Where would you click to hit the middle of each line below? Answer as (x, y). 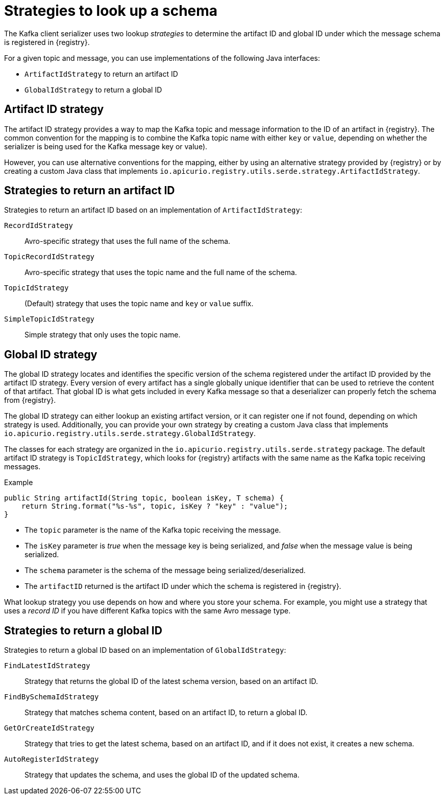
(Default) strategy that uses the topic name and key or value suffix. (139, 304)
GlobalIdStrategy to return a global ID (93, 89)
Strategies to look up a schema (111, 11)
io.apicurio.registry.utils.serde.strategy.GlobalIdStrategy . (130, 433)
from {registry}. (30, 400)
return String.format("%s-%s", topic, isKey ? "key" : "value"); (155, 506)
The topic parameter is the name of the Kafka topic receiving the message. (153, 530)
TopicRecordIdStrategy (50, 257)
